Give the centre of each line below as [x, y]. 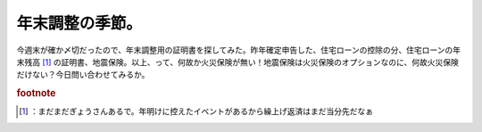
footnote [36, 94]
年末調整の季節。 [79, 23]
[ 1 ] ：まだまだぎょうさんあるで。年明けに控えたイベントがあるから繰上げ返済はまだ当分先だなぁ [196, 111]
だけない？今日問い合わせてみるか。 [83, 75]
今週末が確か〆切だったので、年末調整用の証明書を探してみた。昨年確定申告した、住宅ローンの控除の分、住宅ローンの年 [239, 50]
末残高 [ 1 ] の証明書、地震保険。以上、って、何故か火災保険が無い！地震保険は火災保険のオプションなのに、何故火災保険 [237, 62]
